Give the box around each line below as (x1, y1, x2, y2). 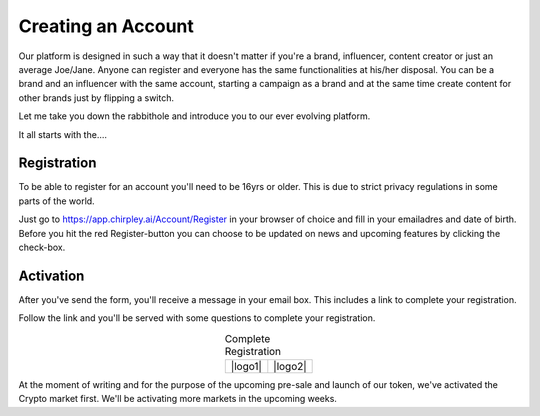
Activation (18, 267, 85, 284)
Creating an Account (18, 15, 195, 37)
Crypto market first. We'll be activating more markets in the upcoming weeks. (18, 393, 337, 405)
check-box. (18, 241, 66, 253)
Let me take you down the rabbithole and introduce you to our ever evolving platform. (18, 110, 371, 122)
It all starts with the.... (18, 128, 108, 140)
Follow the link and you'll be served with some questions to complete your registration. (18, 312, 376, 324)
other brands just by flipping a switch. (18, 91, 175, 104)
